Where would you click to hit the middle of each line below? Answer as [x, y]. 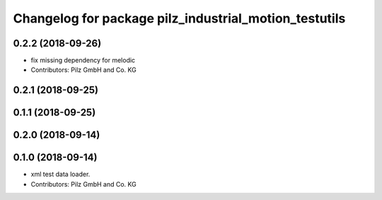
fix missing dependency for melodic [83, 61]
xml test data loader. [60, 174]
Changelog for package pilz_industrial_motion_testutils [179, 18]
